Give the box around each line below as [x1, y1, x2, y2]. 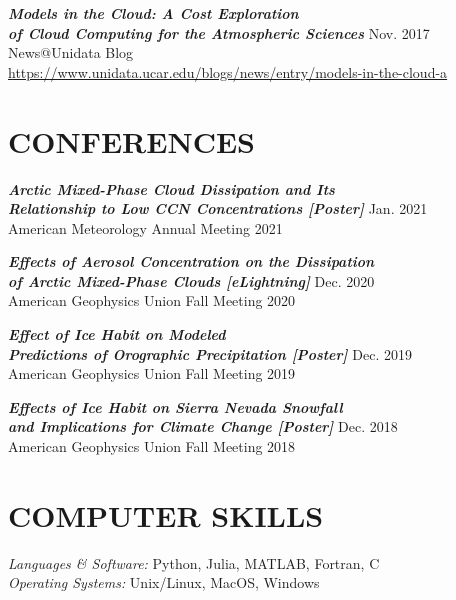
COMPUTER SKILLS [8, 494, 324, 535]
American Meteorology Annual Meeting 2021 [8, 217, 283, 238]
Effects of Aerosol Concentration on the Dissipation [8, 251, 375, 272]
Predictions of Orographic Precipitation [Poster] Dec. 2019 [8, 343, 412, 364]
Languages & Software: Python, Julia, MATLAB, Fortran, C [8, 552, 380, 573]
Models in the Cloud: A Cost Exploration [8, 3, 299, 23]
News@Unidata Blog [8, 42, 134, 63]
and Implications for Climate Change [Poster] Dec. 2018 [8, 416, 398, 437]
